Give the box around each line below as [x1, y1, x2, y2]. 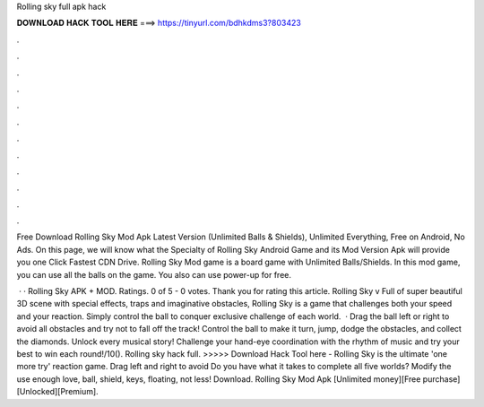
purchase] [422, 373, 461, 385]
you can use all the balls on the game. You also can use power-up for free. [16, 269, 291, 280]
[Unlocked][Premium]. [16, 386, 99, 397]
